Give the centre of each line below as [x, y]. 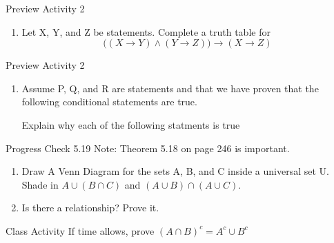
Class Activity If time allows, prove [80, 230]
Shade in [40, 184]
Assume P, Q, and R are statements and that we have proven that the [170, 88]
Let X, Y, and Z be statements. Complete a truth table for [146, 31]
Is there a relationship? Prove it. [90, 208]
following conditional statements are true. [109, 102]
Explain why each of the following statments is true [131, 124]
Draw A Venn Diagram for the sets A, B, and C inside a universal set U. [175, 171]
